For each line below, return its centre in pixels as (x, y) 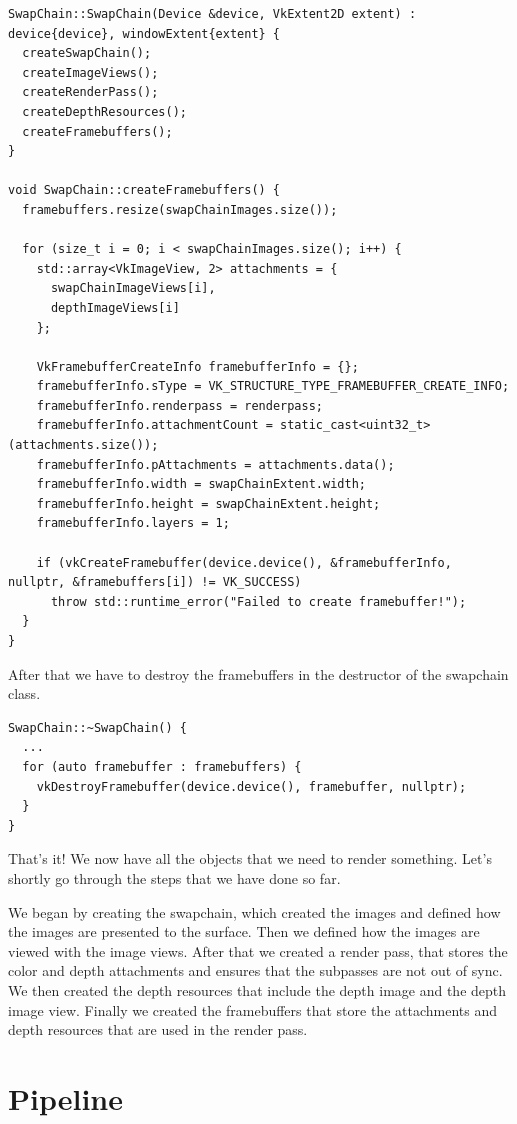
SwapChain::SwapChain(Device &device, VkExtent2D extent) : (212, 14)
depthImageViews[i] (115, 307)
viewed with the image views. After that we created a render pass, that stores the (258, 950)
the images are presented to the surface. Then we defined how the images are (244, 931)
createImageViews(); (90, 72)
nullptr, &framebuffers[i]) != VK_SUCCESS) (155, 582)
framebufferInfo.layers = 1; (133, 523)
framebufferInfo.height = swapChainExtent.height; (208, 503)
